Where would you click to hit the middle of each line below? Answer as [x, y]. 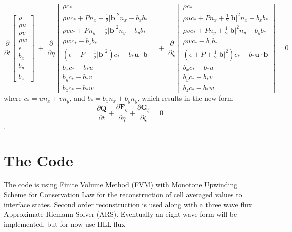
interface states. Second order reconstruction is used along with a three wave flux [128, 204]
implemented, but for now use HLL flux [65, 223]
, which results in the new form [185, 98]
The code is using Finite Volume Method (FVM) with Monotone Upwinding [121, 184]
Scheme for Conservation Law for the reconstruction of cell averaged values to [123, 194]
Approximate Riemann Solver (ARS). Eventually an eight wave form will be [121, 214]
